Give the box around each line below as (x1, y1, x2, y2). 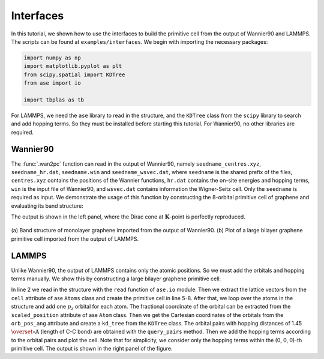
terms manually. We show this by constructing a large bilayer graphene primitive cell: (11, 275, 221, 282)
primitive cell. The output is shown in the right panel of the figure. (11, 345, 173, 352)
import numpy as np (23, 54, 81, 61)
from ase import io (23, 80, 81, 86)
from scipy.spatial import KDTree (23, 71, 125, 78)
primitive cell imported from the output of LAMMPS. (11, 235, 139, 243)
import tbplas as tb (23, 96, 84, 103)
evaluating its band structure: (11, 202, 83, 210)
